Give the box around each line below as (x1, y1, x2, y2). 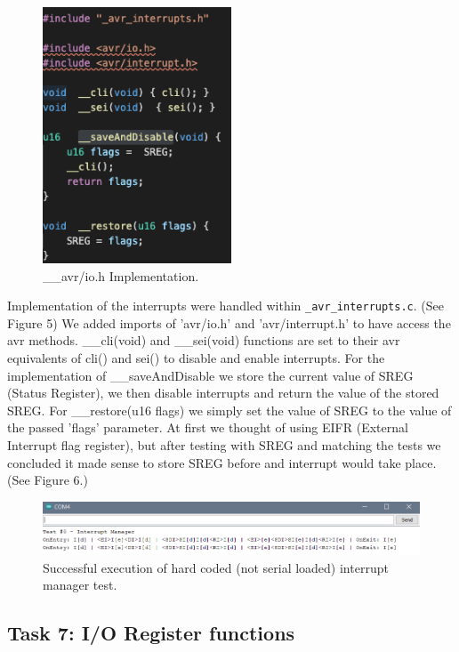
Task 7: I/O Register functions (7, 619, 295, 647)
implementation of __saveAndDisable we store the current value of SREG (7, 366, 414, 384)
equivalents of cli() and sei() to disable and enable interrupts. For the (7, 349, 385, 367)
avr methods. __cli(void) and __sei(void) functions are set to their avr (7, 331, 400, 350)
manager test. (43, 576, 117, 594)
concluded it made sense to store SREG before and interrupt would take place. (7, 453, 437, 471)
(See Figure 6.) (7, 471, 88, 489)
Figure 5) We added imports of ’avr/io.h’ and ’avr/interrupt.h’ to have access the (7, 313, 451, 332)
